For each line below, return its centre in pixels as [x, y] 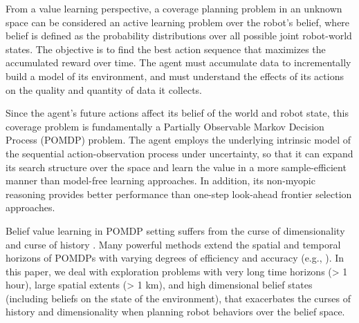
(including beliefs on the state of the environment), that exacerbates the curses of [178, 298]
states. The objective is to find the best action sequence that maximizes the [166, 49]
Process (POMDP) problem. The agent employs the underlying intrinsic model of [178, 140]
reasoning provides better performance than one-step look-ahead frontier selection [179, 194]
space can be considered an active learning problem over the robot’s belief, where [178, 22]
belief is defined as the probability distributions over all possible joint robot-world [179, 36]
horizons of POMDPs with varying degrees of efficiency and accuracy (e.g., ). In [175, 258]
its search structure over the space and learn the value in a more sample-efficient [176, 167]
